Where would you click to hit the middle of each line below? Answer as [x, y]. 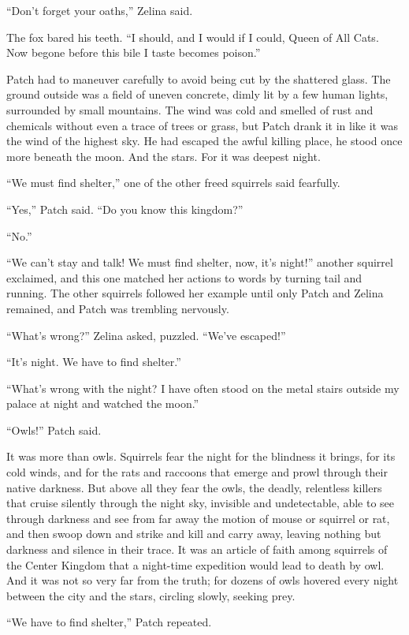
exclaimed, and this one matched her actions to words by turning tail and [184, 277]
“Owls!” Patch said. [54, 430]
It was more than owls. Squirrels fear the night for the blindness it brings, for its [201, 456]
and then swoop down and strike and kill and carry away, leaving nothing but [194, 534]
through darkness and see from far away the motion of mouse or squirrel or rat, [198, 518]
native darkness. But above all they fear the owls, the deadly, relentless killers [194, 487]
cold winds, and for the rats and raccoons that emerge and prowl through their [197, 472]
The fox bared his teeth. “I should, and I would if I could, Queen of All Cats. [193, 37]
